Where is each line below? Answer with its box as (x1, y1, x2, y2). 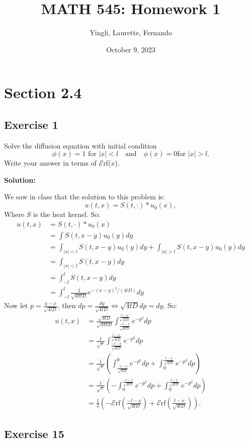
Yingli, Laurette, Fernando (90, 27, 172, 38)
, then (57, 300, 76, 311)
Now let (4, 300, 28, 311)
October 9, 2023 (106, 44, 155, 54)
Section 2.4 (4, 82, 82, 103)
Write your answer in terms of (4, 158, 97, 168)
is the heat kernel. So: (33, 209, 101, 219)
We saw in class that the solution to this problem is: (4, 191, 165, 202)
